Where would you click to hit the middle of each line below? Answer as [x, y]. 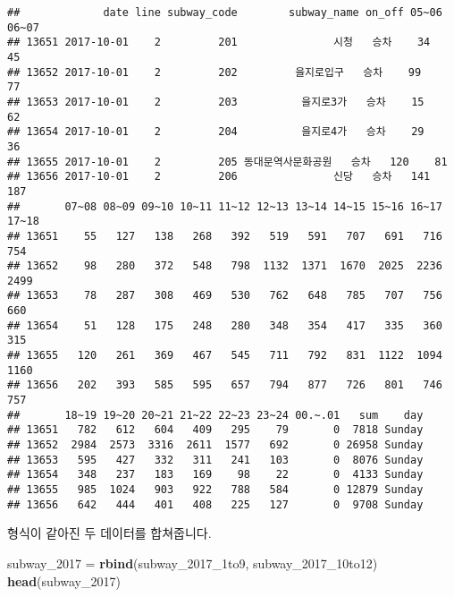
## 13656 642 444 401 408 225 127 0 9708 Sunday [215, 504]
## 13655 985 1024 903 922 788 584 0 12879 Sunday [215, 490]
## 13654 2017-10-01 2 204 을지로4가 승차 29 [216, 132]
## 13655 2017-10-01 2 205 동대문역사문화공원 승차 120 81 [227, 162]
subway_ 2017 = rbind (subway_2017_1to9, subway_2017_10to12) [193, 563]
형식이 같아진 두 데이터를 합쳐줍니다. [109, 533]
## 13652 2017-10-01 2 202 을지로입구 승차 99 [214, 72]
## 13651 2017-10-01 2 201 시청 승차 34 [219, 43]
